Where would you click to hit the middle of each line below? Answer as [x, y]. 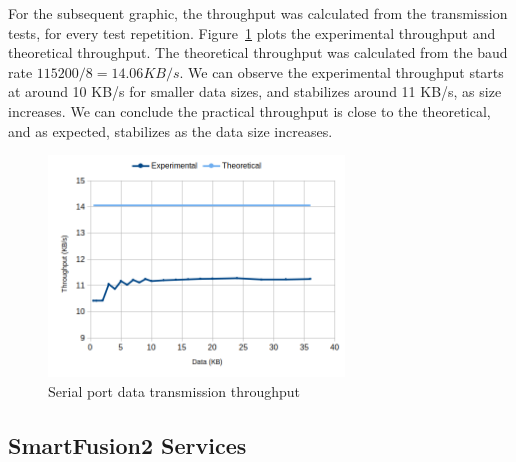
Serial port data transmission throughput [174, 390]
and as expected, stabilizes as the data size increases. [170, 130]
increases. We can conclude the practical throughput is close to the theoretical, [249, 110]
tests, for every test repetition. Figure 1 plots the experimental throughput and [252, 32]
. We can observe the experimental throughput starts [341, 71]
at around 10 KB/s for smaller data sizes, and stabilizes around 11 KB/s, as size [255, 91]
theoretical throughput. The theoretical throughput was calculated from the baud [258, 52]
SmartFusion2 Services [127, 444]
